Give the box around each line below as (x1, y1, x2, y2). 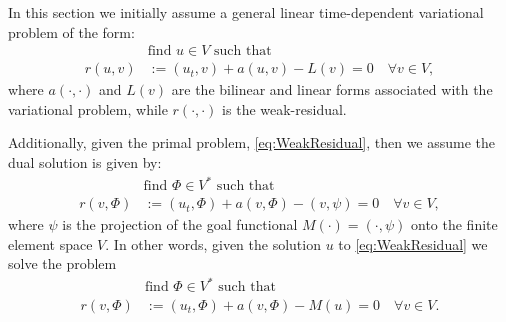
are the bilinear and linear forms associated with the (171, 79, 493, 100)
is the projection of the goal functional (62, 214, 298, 235)
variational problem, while (8, 98, 168, 119)
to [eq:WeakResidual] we (338, 233, 488, 254)
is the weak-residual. (222, 98, 347, 119)
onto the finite (410, 214, 498, 235)
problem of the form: (8, 21, 135, 42)
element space (8, 233, 93, 254)
